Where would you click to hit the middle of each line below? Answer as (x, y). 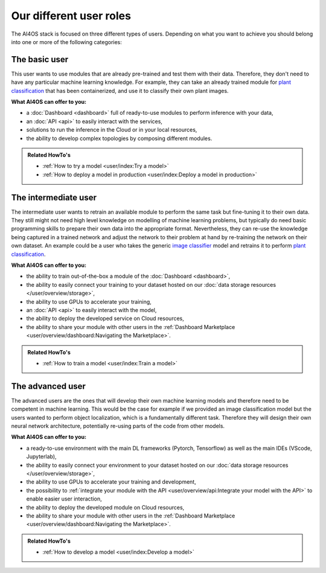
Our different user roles (71, 16)
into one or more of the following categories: (66, 42)
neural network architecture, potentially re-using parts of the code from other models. (118, 426)
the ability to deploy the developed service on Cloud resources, (105, 319)
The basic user (40, 59)
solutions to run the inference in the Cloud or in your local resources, (112, 130)
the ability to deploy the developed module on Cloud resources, (105, 507)
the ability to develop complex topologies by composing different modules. (119, 138)
